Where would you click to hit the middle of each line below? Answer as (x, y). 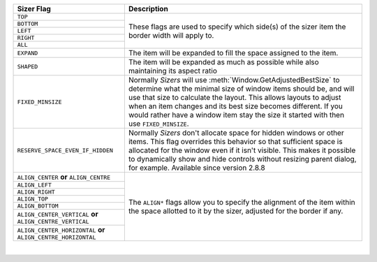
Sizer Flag (34, 9)
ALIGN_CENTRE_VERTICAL (53, 221)
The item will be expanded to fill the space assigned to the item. (233, 53)
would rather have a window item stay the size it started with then (236, 115)
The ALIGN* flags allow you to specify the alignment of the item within (242, 202)
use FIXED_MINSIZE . (158, 124)
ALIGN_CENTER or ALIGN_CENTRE (64, 177)
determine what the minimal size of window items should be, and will (241, 89)
